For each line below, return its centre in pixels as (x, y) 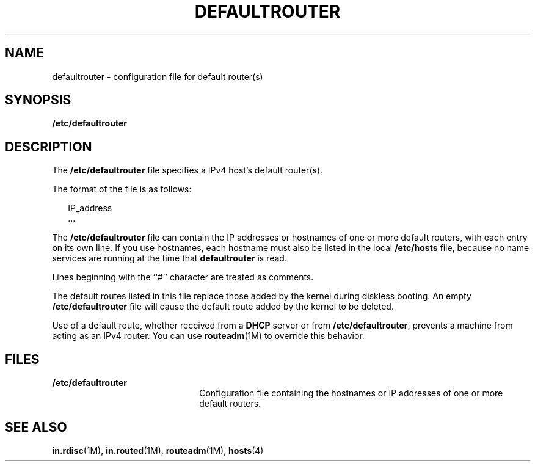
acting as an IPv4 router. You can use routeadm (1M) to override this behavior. (208, 336)
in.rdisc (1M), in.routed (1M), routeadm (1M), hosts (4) (158, 450)
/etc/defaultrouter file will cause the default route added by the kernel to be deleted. (223, 307)
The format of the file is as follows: (122, 189)
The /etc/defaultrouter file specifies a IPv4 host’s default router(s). (187, 170)
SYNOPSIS (38, 100)
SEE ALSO (36, 427)
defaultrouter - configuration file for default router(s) (158, 76)
